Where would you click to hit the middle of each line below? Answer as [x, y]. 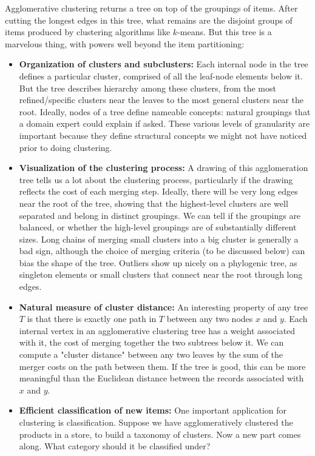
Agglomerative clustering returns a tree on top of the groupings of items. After [151, 8]
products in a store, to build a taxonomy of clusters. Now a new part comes [160, 434]
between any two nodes [210, 319]
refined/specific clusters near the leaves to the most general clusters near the [161, 100]
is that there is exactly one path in [92, 319]
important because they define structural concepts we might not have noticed [163, 135]
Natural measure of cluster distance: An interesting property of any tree [164, 307]
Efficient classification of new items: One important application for [153, 410]
